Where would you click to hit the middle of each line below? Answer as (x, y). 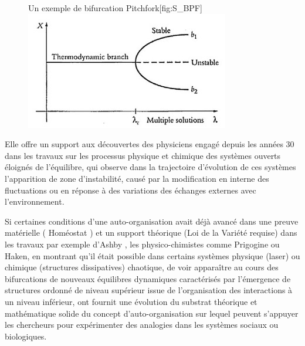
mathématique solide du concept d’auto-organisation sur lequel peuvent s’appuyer (152, 313)
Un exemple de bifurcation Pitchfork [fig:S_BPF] (115, 8)
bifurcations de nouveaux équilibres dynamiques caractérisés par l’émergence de (148, 278)
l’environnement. (35, 201)
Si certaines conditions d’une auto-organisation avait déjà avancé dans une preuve (152, 221)
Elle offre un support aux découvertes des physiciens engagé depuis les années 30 (150, 144)
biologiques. (26, 336)
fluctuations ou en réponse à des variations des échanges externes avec (131, 190)
